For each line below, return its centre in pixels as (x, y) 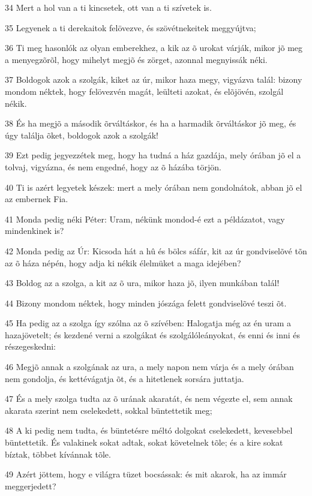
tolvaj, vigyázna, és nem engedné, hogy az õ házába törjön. (113, 166)
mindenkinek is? (34, 231)
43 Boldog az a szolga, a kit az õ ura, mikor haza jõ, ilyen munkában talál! (142, 283)
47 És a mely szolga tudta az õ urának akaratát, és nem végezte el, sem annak (149, 399)
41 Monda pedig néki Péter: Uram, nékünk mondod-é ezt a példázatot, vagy (145, 219)
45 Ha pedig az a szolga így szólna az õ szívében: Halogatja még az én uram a (148, 323)
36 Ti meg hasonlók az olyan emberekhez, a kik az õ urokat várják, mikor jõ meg (154, 48)
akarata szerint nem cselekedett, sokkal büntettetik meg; (109, 410)
